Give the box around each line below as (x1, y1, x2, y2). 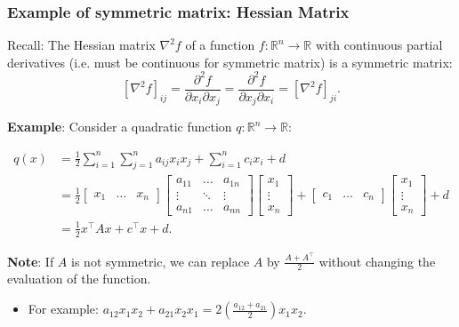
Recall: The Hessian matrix (7, 36, 156, 54)
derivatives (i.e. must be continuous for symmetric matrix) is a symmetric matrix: (7, 52, 453, 71)
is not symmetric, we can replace (71, 251, 250, 270)
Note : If (7, 251, 54, 270)
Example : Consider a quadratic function (7, 117, 232, 136)
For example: (28, 299, 99, 318)
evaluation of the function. (7, 269, 151, 288)
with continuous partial (315, 36, 443, 54)
